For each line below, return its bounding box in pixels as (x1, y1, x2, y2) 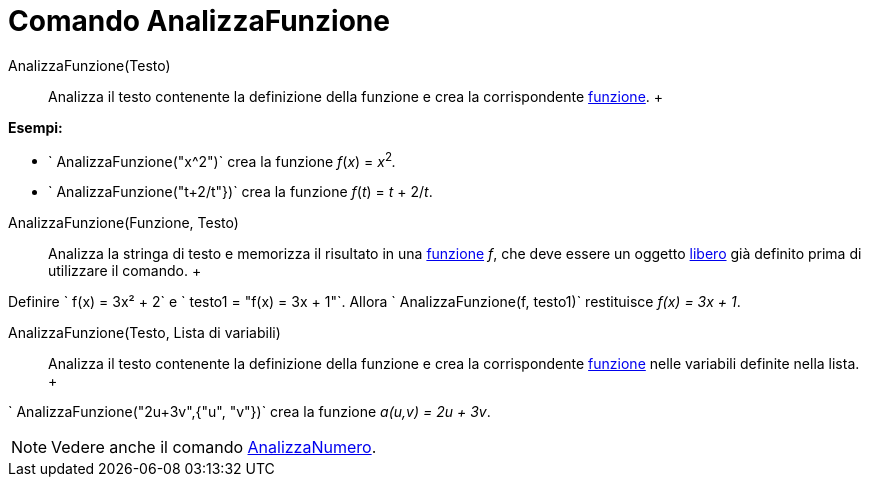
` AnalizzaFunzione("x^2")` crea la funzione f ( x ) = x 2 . (48, 149, 397, 170)
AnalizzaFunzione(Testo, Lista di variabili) (8, 324, 281, 342)
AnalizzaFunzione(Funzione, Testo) (8, 214, 239, 232)
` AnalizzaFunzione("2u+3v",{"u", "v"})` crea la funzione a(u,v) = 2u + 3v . (8, 403, 491, 421)
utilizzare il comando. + (48, 262, 202, 280)
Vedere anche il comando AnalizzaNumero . (51, 437, 377, 458)
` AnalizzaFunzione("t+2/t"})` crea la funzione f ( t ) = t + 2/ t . (48, 183, 433, 201)
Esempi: (8, 118, 63, 136)
